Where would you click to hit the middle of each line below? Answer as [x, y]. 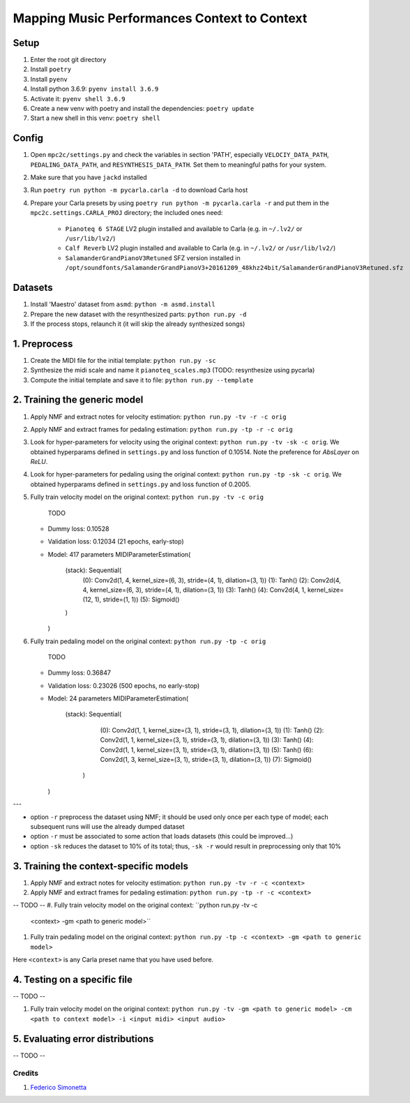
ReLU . [39, 462]
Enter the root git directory [68, 60]
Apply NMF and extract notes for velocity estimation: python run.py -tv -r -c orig [158, 417]
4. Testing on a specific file [73, 979]
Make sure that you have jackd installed [89, 177]
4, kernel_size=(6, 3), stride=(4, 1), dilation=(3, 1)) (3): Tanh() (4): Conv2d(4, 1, [194, 590]
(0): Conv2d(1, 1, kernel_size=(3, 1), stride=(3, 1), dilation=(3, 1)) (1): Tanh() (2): [212, 730]
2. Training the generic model [78, 400]
